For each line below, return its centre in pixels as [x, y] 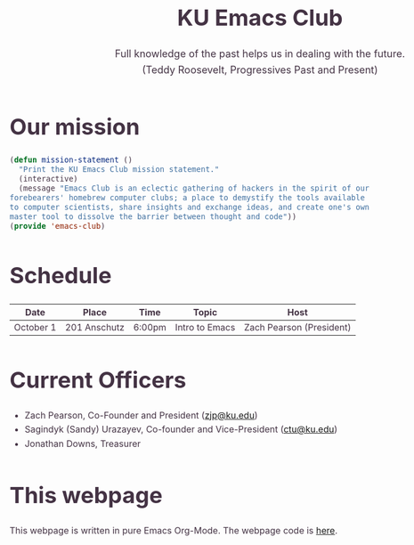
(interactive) [48, 179]
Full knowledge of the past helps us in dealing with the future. [260, 53]
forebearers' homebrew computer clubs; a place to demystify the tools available [187, 198]
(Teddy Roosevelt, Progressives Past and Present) [260, 69]
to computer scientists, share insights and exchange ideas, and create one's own [190, 207]
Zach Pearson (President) [297, 327]
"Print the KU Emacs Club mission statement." [119, 170]
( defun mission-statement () [71, 160]
